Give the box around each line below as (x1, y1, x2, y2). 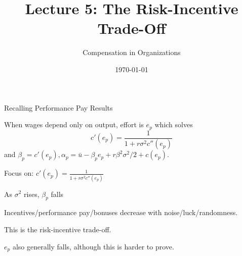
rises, (24, 188, 39, 199)
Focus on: (4, 168, 34, 178)
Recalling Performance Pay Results (4, 102, 113, 113)
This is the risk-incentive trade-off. (4, 224, 111, 234)
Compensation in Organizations (83, 47, 181, 58)
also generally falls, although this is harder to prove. (12, 241, 174, 251)
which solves (154, 119, 193, 130)
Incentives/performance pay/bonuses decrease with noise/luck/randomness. (4, 207, 238, 218)
